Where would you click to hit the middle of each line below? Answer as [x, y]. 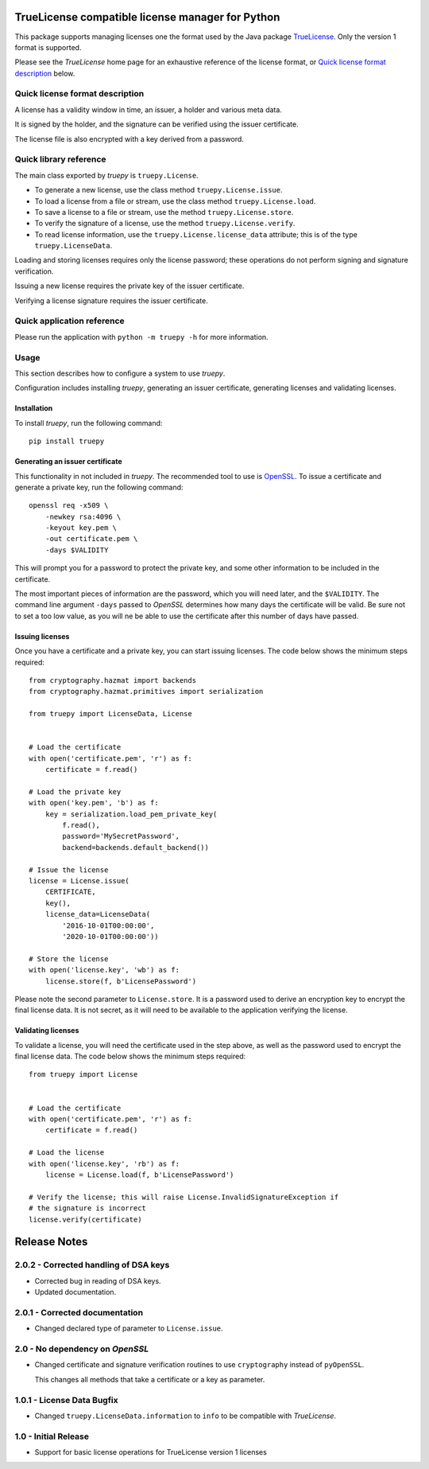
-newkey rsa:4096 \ [83, 516]
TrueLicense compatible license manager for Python [147, 17]
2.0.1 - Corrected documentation [79, 1312]
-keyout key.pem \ [81, 528]
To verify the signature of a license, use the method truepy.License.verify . [165, 224]
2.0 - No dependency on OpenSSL [82, 1349]
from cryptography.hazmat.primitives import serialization [146, 692]
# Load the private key [75, 791]
